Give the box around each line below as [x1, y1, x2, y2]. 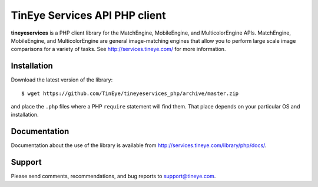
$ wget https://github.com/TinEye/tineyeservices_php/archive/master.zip [21, 90, 239, 97]
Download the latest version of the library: [11, 76, 113, 83]
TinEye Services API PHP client [11, 9, 166, 22]
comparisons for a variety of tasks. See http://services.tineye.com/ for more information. [11, 46, 226, 53]
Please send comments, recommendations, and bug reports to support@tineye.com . [11, 173, 216, 180]
